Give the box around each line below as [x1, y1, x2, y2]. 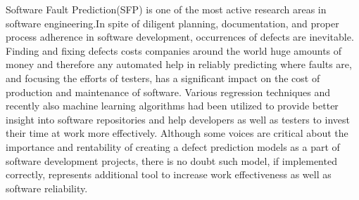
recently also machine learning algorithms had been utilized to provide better [6, 98, 339, 113]
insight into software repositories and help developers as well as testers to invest [6, 112, 350, 126]
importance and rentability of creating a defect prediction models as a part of [6, 139, 340, 154]
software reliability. [6, 180, 88, 195]
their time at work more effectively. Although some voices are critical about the [6, 126, 348, 140]
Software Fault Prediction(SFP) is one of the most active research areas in [6, 2, 327, 16]
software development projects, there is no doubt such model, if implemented [6, 153, 337, 168]
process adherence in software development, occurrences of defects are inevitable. [6, 29, 354, 44]
